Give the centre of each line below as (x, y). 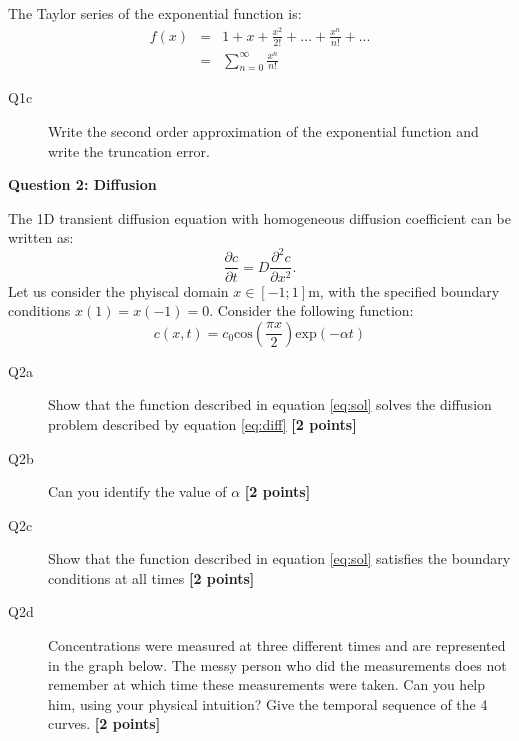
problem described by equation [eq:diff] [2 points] (202, 423)
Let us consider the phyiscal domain (118, 290)
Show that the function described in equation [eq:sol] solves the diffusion (270, 404)
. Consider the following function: (311, 310)
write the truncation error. (129, 150)
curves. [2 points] (104, 723)
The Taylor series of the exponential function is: (155, 13)
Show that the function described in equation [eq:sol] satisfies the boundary (279, 558)
